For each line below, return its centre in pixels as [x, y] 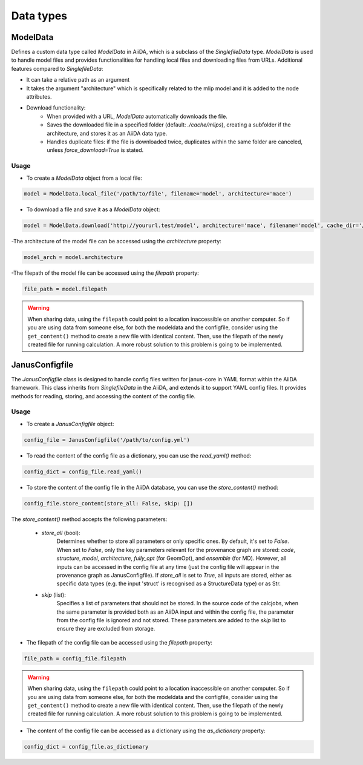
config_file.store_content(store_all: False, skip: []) [109, 503]
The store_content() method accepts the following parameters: [89, 519]
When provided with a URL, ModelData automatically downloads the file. [137, 116]
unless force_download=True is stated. [95, 150]
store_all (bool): [61, 533]
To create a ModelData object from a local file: [84, 178]
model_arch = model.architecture [74, 258]
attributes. [39, 97]
